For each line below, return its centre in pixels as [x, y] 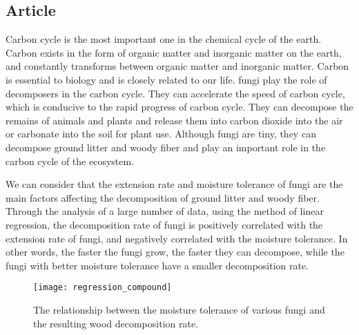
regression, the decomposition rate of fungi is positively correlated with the [164, 224]
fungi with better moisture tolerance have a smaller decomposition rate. [157, 265]
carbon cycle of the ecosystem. [70, 161]
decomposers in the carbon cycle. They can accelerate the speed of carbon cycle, [175, 93]
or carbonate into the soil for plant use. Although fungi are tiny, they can [161, 134]
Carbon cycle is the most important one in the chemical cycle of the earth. [164, 39]
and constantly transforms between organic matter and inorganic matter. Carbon [177, 66]
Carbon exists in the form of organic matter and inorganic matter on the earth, [174, 52]
